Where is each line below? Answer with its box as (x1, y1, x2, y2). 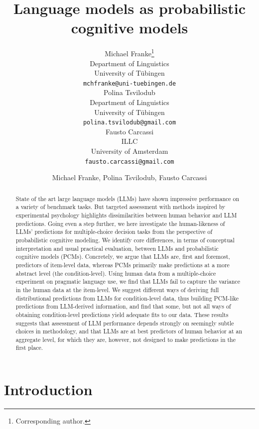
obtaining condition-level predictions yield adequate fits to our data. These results (15, 310, 229, 319)
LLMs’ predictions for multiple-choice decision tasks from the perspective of (15, 227, 213, 236)
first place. (15, 343, 43, 352)
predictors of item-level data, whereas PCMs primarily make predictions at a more (15, 260, 230, 269)
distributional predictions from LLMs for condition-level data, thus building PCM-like (15, 294, 239, 302)
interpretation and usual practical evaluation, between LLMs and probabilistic (15, 244, 219, 252)
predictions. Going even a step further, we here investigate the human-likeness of (15, 219, 225, 227)
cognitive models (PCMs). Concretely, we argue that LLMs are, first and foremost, (15, 252, 230, 261)
